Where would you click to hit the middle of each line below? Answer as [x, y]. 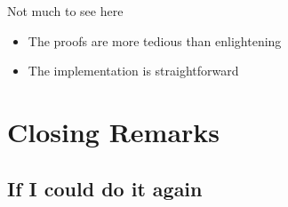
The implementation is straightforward [133, 71]
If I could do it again [105, 188]
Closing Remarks [114, 131]
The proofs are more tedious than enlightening [155, 40]
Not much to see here [65, 11]
